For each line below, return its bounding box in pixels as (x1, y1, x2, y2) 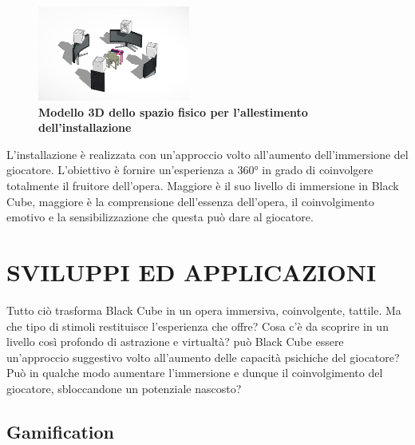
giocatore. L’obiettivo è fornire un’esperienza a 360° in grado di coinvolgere (6, 161, 373, 178)
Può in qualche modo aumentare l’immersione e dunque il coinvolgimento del (6, 364, 383, 381)
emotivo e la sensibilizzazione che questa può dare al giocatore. (6, 209, 314, 225)
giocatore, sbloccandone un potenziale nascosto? (6, 379, 242, 396)
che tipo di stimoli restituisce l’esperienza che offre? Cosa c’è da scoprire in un (6, 317, 389, 334)
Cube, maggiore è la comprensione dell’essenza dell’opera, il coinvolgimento (6, 193, 374, 209)
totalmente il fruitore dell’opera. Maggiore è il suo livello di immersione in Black (6, 177, 399, 194)
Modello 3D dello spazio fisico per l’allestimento (38, 103, 308, 120)
